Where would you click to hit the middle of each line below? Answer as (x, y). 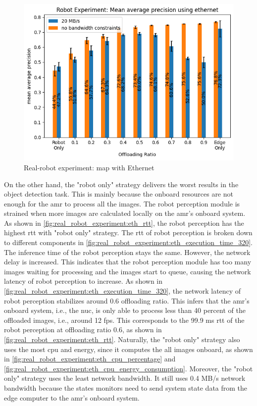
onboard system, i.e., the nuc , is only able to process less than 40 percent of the (125, 310)
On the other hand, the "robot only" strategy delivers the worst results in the (121, 184)
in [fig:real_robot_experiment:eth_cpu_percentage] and (90, 359)
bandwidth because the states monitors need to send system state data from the (126, 387)
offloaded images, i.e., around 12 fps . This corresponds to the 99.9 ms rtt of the (124, 320)
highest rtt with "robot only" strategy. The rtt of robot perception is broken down (128, 232)
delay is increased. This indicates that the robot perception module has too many (128, 262)
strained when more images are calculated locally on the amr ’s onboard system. (125, 213)
